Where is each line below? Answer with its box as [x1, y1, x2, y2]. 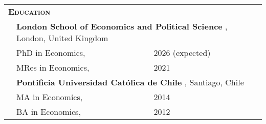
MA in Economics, [16, 91, 83, 103]
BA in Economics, [16, 106, 81, 117]
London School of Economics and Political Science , [16, 20, 228, 32]
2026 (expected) [153, 47, 211, 58]
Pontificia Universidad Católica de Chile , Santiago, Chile [16, 76, 244, 88]
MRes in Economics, [16, 61, 90, 73]
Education [8, 6, 51, 17]
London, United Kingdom [16, 32, 108, 44]
